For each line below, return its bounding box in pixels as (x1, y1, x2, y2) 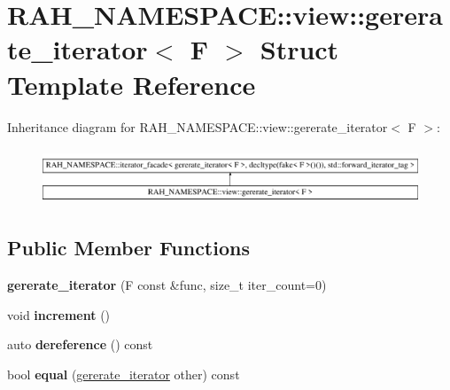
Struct (260, 31, 339, 67)
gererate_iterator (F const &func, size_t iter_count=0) (7, 276, 327, 294)
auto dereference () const (7, 335, 153, 354)
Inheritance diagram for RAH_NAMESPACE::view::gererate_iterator (7, 117, 388, 136)
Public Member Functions (7, 234, 250, 261)
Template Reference (7, 66, 256, 102)
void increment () (7, 305, 111, 324)
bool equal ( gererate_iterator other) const (7, 365, 240, 383)
